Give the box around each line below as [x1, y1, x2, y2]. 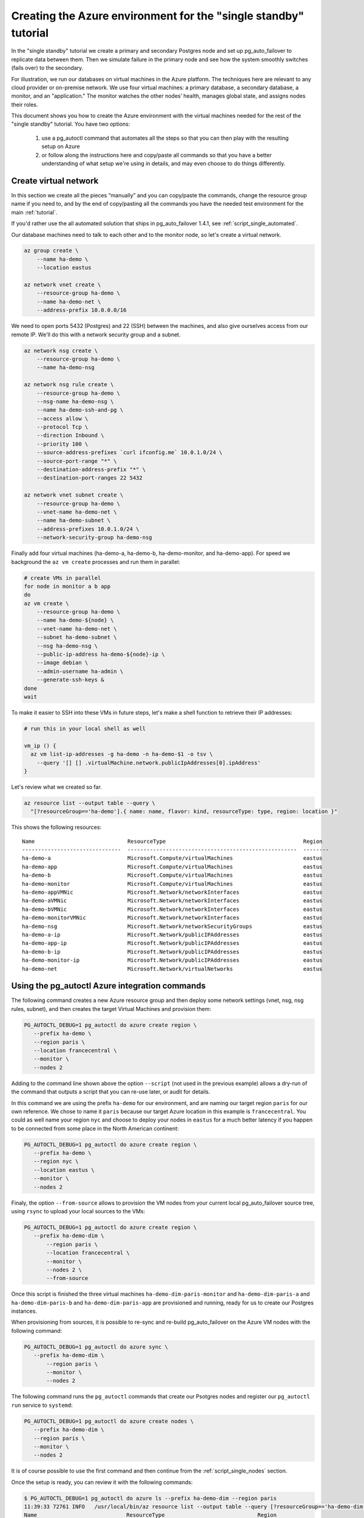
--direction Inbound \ [36, 432, 104, 439]
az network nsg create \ [24, 347, 98, 354]
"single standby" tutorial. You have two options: [11, 120, 130, 128]
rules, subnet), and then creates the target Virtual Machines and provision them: [11, 1005, 212, 1012]
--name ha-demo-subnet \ [36, 517, 111, 524]
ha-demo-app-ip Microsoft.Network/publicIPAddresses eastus [22, 940, 323, 947]
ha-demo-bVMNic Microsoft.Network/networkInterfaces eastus [22, 905, 323, 913]
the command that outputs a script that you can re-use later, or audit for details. [11, 1088, 211, 1095]
